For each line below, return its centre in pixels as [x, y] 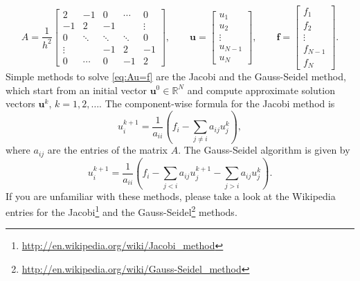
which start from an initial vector [76, 90]
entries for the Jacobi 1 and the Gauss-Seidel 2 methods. [121, 211]
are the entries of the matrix [108, 150]
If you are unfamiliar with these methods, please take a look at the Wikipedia [171, 196]
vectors [20, 103]
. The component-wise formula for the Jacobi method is [217, 103]
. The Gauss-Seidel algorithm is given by [264, 150]
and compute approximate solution [261, 90]
